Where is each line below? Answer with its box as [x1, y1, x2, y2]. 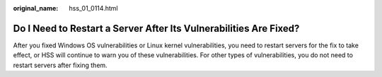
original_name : [13, 4, 59, 12]
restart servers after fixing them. [13, 61, 108, 69]
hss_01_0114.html [69, 4, 118, 12]
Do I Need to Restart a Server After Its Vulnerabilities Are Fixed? [13, 22, 300, 35]
